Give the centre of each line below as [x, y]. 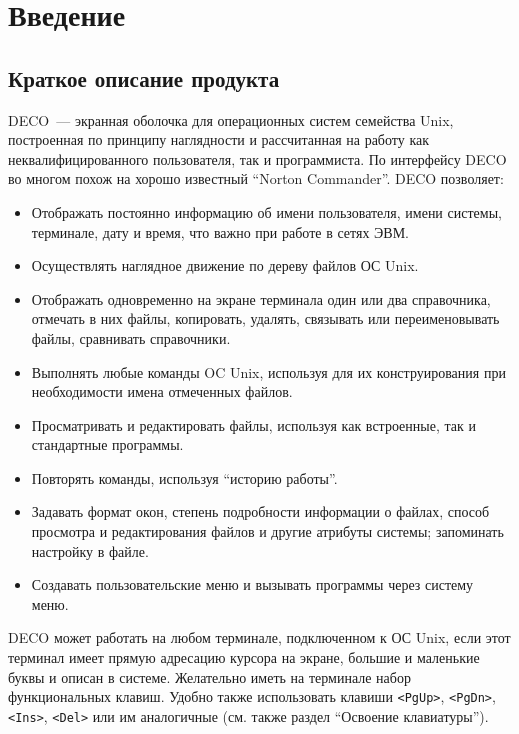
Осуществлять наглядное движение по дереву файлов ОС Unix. [225, 265]
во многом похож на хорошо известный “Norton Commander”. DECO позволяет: [256, 178]
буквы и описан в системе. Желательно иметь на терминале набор [209, 676]
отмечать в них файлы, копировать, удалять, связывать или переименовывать [265, 318]
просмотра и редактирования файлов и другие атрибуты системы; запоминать [267, 531]
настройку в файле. [90, 550]
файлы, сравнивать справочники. [131, 337]
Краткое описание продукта [144, 77]
